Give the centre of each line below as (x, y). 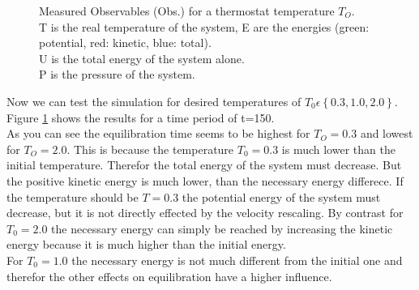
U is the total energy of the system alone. (142, 58)
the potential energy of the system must (281, 196)
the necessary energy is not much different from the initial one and (237, 260)
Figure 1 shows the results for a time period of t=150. (141, 117)
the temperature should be (73, 196)
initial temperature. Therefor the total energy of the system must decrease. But (204, 165)
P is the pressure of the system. (117, 74)
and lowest (387, 133)
